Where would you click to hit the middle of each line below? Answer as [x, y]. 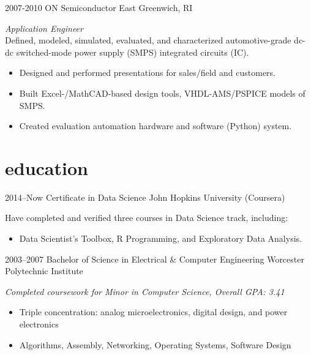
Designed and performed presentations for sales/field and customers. [148, 73]
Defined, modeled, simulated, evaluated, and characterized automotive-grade [148, 40]
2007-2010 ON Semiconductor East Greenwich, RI [99, 7]
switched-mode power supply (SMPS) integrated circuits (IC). [133, 52]
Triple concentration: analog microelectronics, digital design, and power [153, 312]
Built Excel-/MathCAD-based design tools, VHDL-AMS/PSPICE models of [162, 93]
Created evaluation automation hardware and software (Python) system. [155, 126]
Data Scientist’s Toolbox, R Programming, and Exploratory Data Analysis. [160, 238]
